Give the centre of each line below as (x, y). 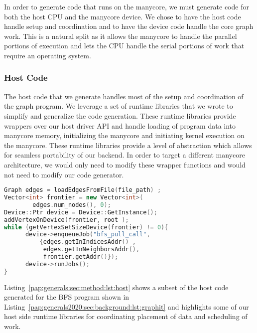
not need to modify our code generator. (64, 174)
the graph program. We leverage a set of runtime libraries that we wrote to (119, 106)
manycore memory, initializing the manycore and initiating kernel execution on (124, 135)
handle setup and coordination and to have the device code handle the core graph (129, 26)
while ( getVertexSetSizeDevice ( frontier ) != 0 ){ (86, 227)
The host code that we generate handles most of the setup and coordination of (124, 96)
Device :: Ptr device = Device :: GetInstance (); (81, 212)
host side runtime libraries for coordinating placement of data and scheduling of (126, 316)
